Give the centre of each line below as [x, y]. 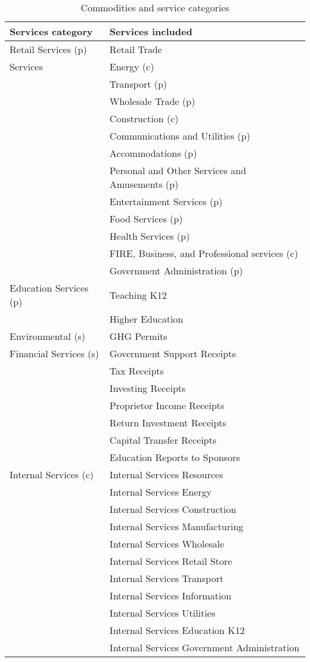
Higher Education [146, 319]
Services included [151, 31]
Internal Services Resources [166, 474]
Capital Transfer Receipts [163, 440]
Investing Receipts [148, 388]
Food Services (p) [146, 219]
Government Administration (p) [176, 270]
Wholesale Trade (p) [152, 101]
